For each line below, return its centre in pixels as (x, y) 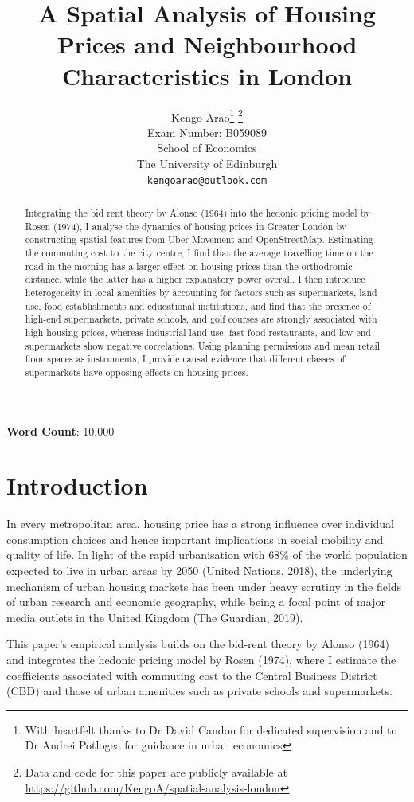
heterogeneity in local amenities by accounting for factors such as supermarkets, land (201, 292)
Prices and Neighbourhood (207, 44)
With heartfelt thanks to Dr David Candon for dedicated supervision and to (211, 729)
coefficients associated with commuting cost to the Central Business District (192, 675)
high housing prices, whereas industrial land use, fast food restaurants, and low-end (198, 332)
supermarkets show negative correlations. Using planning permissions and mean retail (203, 345)
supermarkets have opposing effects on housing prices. (137, 372)
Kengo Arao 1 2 (207, 115)
